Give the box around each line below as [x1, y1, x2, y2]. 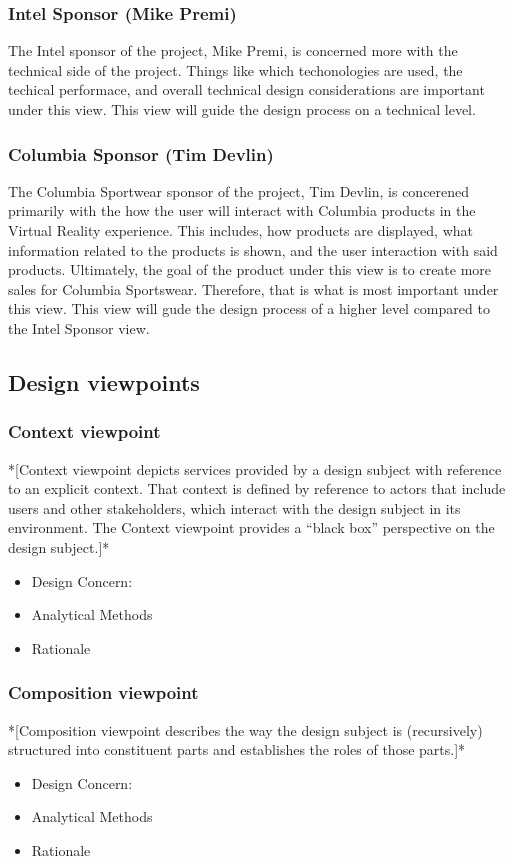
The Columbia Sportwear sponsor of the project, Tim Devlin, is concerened [8, 180, 470, 201]
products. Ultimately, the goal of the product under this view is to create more [8, 259, 492, 280]
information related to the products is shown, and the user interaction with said [8, 239, 498, 260]
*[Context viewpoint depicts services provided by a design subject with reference [8, 458, 502, 479]
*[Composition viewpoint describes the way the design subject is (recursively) [8, 719, 483, 740]
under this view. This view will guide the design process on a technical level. [8, 99, 476, 119]
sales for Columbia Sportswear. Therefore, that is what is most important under [8, 278, 499, 299]
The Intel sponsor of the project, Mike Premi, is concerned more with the [8, 40, 458, 61]
